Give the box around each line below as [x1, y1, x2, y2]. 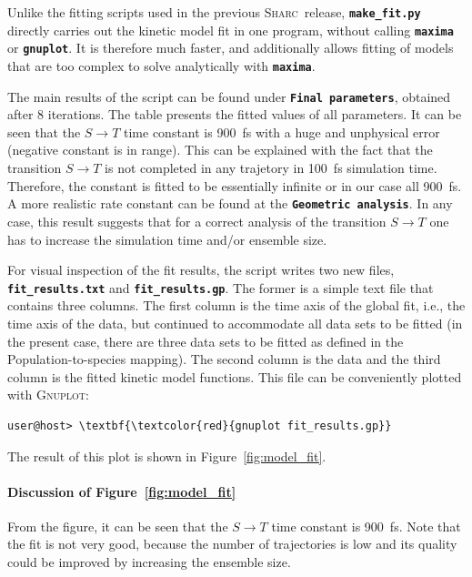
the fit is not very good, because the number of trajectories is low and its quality [7, 534, 457, 553]
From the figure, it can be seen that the [7, 516, 228, 535]
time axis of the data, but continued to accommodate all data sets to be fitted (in [7, 313, 463, 332]
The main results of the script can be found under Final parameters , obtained [7, 86, 451, 106]
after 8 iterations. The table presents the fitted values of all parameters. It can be [7, 105, 462, 124]
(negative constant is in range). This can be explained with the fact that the [7, 140, 433, 159]
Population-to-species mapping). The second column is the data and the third [7, 349, 441, 369]
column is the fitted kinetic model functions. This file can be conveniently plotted [7, 367, 462, 386]
